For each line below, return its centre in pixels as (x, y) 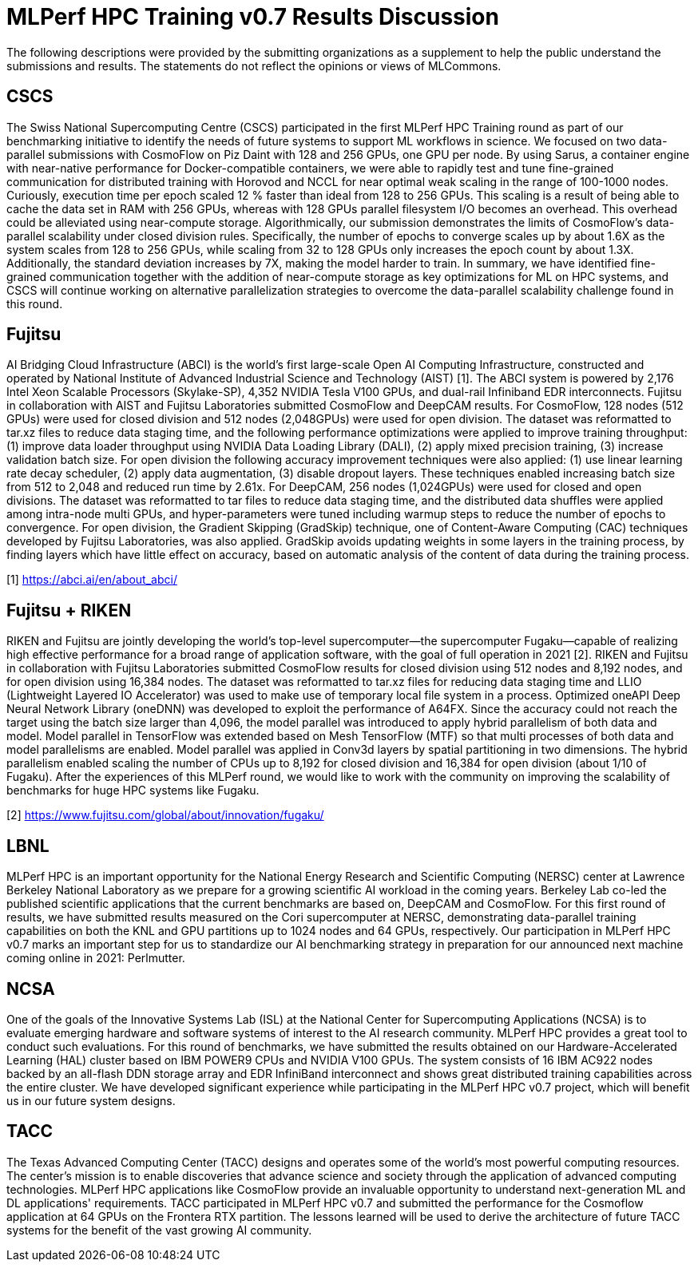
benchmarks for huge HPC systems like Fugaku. (133, 791)
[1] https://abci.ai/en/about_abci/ (92, 580)
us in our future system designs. (91, 1100)
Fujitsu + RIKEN (69, 610)
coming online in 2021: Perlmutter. (96, 958)
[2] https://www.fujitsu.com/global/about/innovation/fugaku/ (165, 815)
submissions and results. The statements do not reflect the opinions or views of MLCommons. (254, 65)
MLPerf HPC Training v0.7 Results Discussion (253, 17)
